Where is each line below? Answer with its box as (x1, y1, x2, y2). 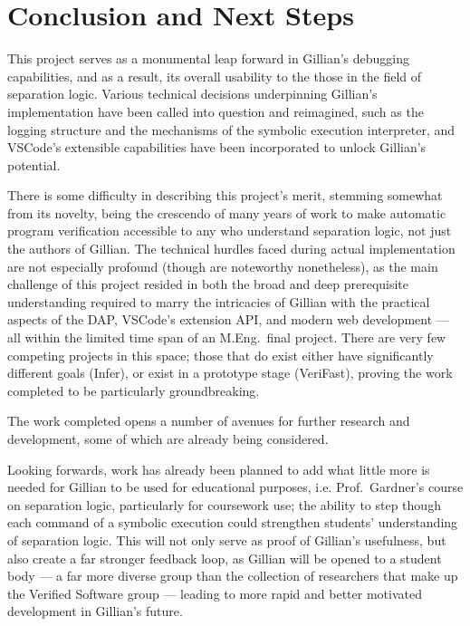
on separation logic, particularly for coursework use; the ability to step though (7, 495, 441, 514)
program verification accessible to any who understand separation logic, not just (7, 221, 452, 240)
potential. (7, 155, 61, 174)
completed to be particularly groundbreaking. (7, 380, 260, 400)
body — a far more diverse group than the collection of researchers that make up (7, 566, 458, 585)
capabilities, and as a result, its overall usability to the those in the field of (7, 66, 422, 85)
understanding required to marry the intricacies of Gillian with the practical (7, 292, 430, 311)
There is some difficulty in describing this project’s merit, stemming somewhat (7, 186, 443, 205)
